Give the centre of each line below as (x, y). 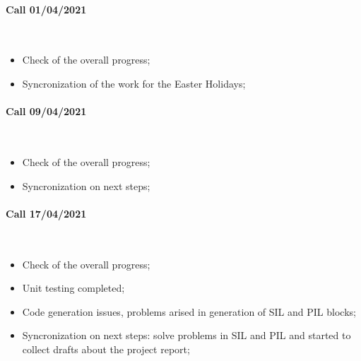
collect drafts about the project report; (106, 349)
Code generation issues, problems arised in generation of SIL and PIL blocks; (189, 311)
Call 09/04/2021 (46, 111)
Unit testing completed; (73, 288)
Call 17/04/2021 (46, 213)
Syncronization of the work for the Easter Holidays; (134, 83)
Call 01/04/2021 (46, 9)
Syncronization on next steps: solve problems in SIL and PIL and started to (187, 335)
